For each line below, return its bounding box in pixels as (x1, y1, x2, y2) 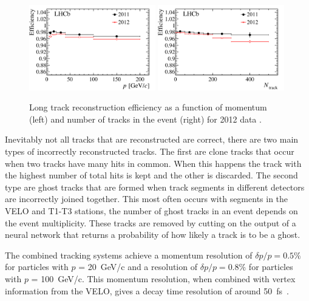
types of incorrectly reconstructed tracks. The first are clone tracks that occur (5, 144, 294, 157)
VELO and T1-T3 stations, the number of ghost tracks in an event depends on (5, 204, 298, 217)
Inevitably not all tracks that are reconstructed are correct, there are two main (5, 133, 299, 146)
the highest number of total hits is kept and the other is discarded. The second (5, 169, 298, 181)
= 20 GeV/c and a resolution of (78, 260, 197, 273)
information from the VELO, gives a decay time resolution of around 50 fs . (5, 284, 289, 297)
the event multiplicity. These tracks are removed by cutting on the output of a (5, 216, 296, 229)
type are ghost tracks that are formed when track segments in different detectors (5, 180, 305, 193)
